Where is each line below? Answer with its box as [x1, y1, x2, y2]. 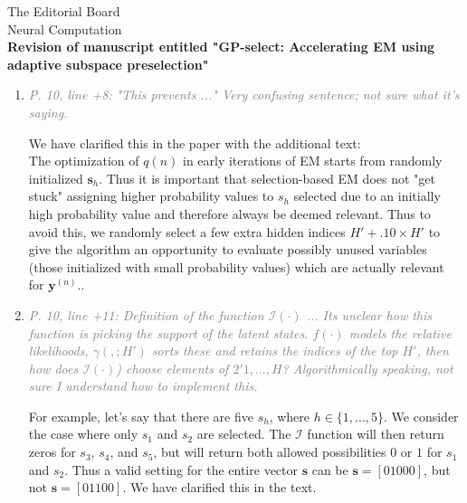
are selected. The [196, 424, 291, 443]
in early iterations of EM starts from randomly [182, 151, 443, 170]
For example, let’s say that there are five [28, 406, 253, 425]
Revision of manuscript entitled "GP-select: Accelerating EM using [7, 37, 435, 56]
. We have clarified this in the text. [122, 478, 317, 497]
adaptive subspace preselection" [7, 54, 209, 73]
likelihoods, [28, 341, 89, 360]
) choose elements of [116, 358, 229, 377]
